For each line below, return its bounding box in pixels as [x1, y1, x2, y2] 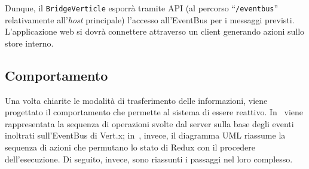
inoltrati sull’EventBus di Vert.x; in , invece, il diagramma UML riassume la [5, 129, 286, 142]
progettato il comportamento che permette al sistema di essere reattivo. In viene [5, 106, 303, 118]
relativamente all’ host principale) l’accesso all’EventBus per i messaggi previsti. [5, 13, 295, 26]
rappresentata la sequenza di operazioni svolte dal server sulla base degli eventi [5, 117, 294, 130]
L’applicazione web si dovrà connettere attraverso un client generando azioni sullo [5, 25, 305, 38]
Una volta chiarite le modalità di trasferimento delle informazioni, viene [5, 94, 268, 106]
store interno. [5, 36, 54, 49]
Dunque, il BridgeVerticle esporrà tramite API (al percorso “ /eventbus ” [5, 2, 279, 14]
